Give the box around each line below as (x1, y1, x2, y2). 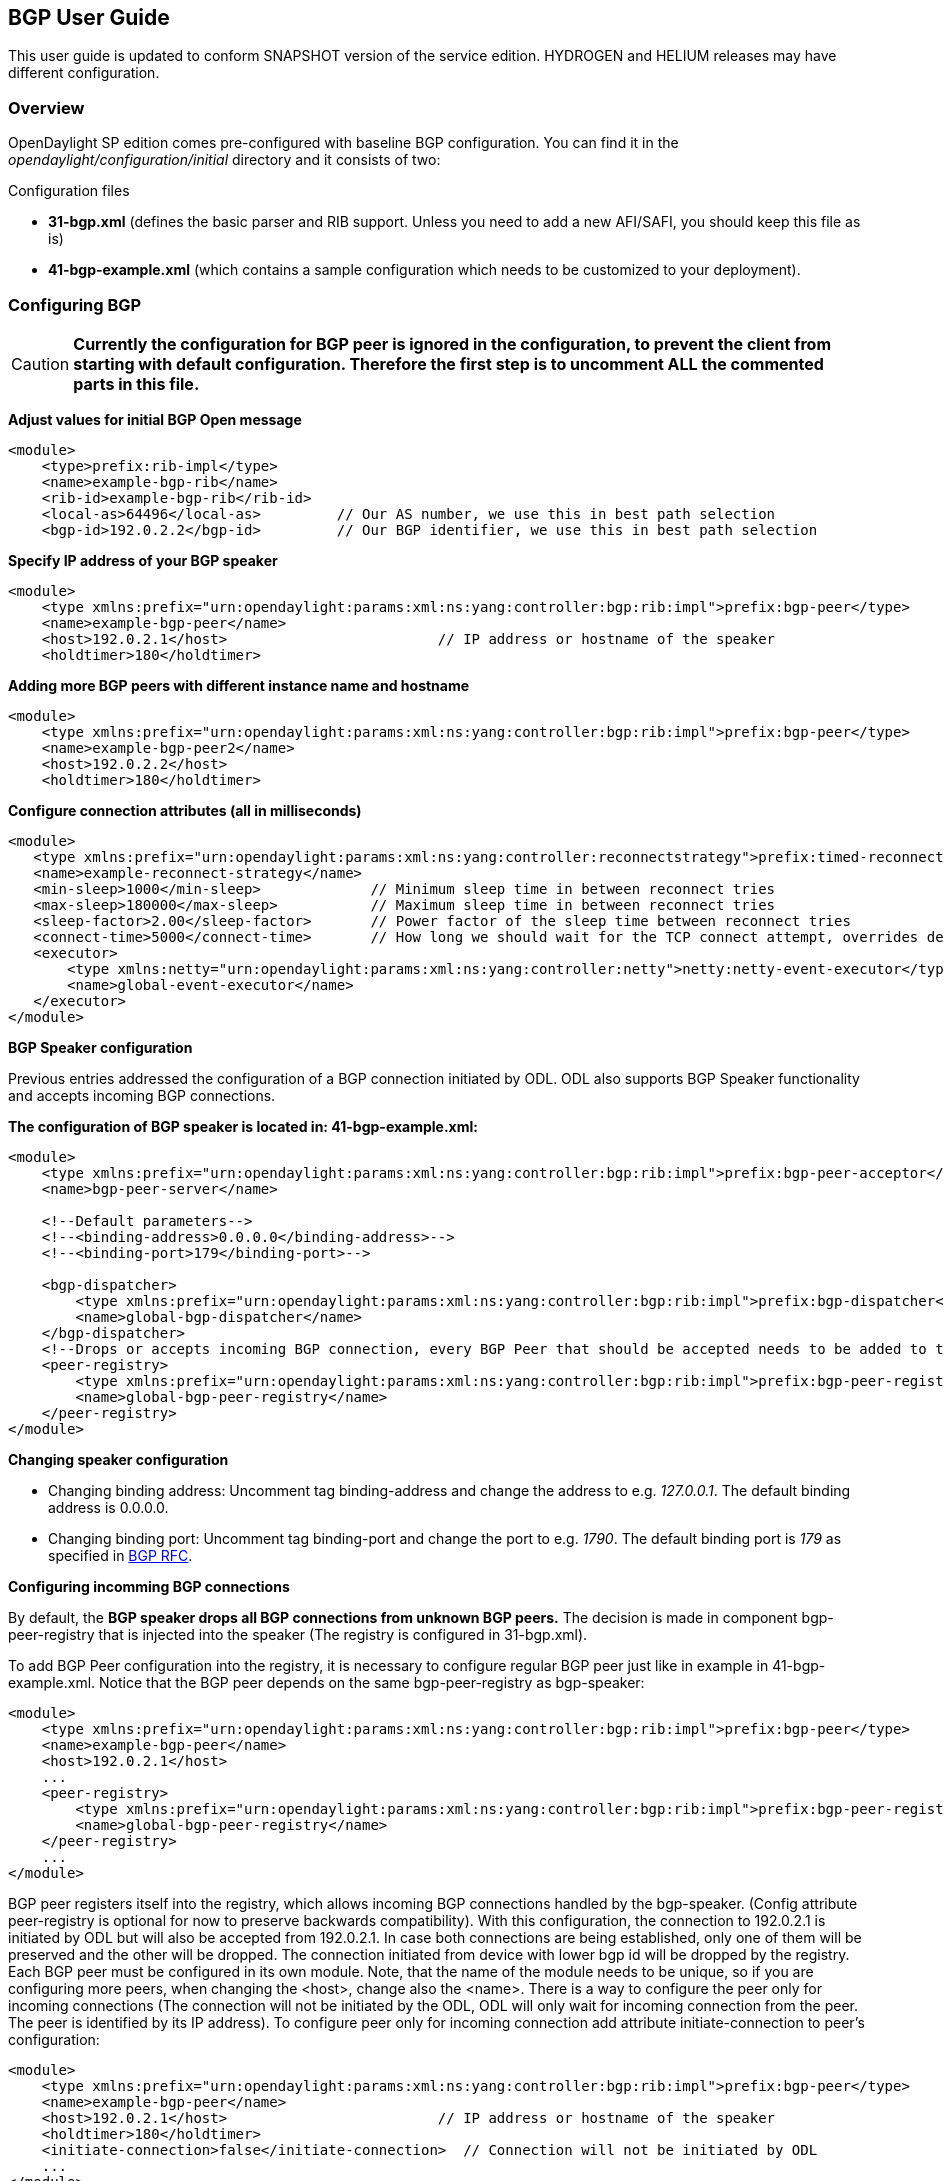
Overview (8, 97, 85, 118)
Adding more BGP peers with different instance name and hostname (8, 676, 470, 694)
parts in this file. (73, 373, 200, 394)
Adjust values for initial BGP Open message (8, 410, 302, 428)
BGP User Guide (8, 5, 170, 30)
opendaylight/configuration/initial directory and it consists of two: (8, 151, 441, 169)
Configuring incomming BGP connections (8, 1577, 290, 1595)
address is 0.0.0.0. (48, 1498, 169, 1516)
